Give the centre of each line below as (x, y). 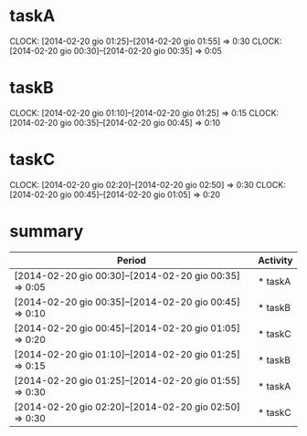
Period (132, 260)
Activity (275, 260)
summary (47, 231)
